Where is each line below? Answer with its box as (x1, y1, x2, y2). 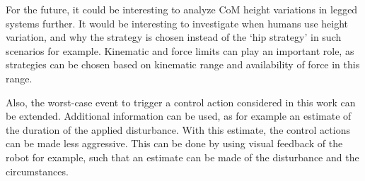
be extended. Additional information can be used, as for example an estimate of (6, 108, 352, 123)
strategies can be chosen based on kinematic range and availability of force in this (6, 57, 360, 72)
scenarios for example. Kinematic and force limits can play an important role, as (6, 43, 354, 58)
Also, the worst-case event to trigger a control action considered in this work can (6, 94, 356, 109)
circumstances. (6, 163, 69, 178)
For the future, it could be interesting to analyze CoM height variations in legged (6, 2, 358, 16)
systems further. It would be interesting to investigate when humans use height (6, 15, 349, 30)
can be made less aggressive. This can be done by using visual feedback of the (6, 136, 343, 151)
